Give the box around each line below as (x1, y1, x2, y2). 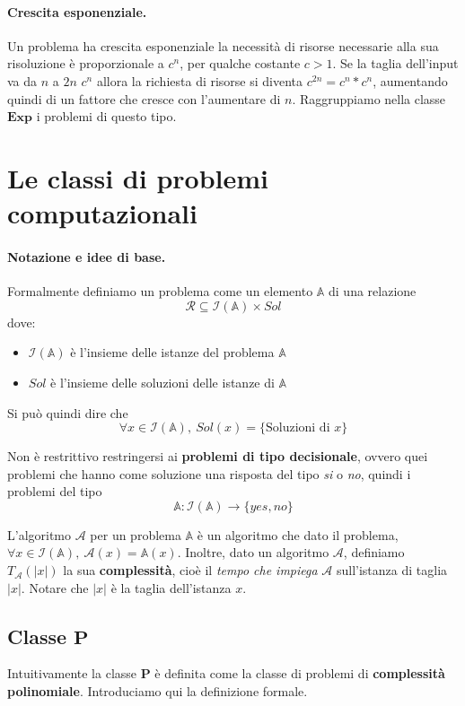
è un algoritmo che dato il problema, (197, 525, 399, 544)
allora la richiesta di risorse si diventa (96, 71, 303, 90)
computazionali (7, 195, 197, 231)
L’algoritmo (7, 525, 72, 544)
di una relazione (329, 282, 417, 301)
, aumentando (373, 71, 448, 90)
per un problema (90, 525, 181, 544)
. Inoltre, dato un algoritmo (177, 543, 329, 562)
